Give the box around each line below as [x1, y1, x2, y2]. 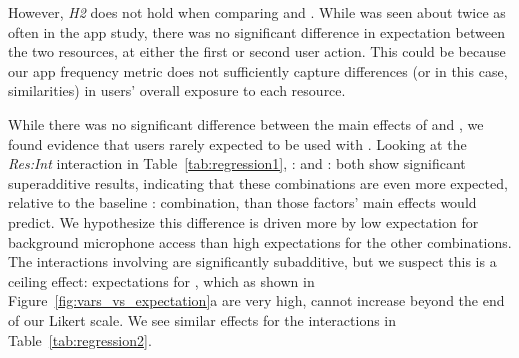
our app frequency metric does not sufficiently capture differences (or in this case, [8, 60, 508, 81]
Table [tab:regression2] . [8, 329, 152, 350]
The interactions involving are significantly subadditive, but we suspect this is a [8, 251, 497, 272]
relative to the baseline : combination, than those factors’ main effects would [8, 192, 477, 213]
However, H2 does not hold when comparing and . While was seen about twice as [8, 2, 506, 22]
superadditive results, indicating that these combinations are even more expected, [8, 172, 508, 193]
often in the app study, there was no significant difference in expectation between [8, 21, 505, 42]
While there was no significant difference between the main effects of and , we [8, 113, 484, 134]
